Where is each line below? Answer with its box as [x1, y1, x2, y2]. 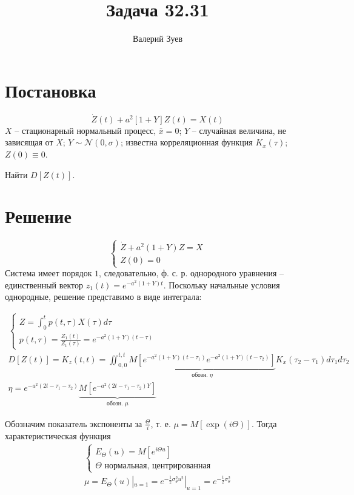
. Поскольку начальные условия [163, 278, 280, 291]
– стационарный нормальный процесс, [15, 124, 156, 136]
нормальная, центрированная [104, 462, 211, 471]
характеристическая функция [5, 430, 111, 442]
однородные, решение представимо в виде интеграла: [5, 290, 202, 303]
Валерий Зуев [132, 32, 183, 45]
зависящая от [5, 136, 53, 148]
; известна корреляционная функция [120, 136, 253, 148]
